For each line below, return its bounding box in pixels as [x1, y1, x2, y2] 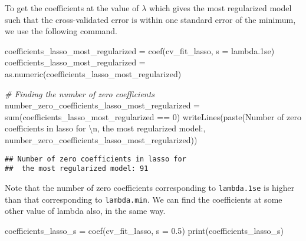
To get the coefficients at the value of [5, 2, 139, 14]
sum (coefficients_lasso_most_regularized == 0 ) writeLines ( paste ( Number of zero [5, 110, 301, 123]
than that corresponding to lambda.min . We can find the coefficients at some [5, 193, 282, 205]
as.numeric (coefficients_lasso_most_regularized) [5, 67, 182, 80]
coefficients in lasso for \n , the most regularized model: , [5, 122, 206, 134]
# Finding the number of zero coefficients [5, 87, 155, 100]
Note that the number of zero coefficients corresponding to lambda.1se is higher [5, 181, 295, 193]
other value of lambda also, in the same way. [5, 204, 166, 217]
